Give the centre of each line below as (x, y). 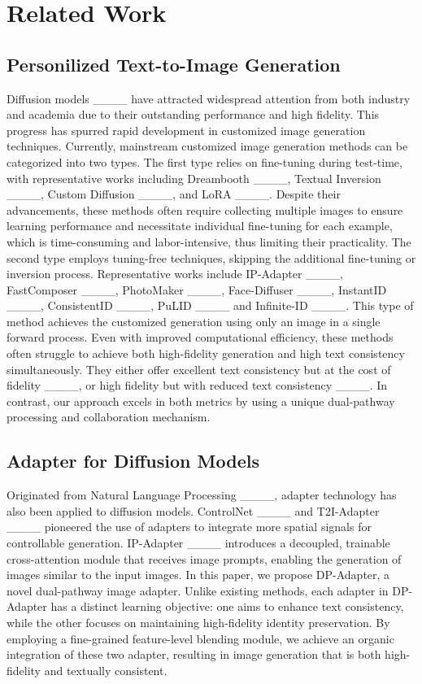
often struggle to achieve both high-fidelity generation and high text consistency (206, 353)
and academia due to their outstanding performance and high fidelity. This (193, 114)
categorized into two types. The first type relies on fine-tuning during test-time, (204, 161)
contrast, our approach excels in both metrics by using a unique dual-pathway (201, 401)
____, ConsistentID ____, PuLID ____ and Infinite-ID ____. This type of (210, 305)
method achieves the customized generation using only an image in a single (194, 321)
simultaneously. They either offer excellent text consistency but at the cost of (199, 369)
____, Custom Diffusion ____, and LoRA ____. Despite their (174, 194)
